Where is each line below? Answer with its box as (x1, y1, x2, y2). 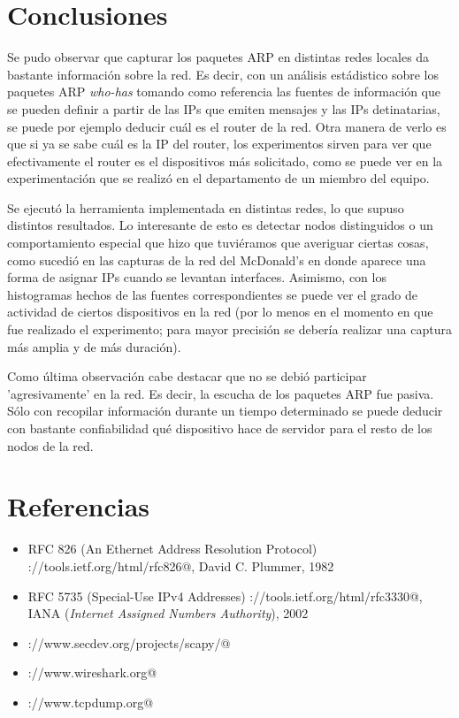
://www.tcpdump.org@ (27, 692, 154, 711)
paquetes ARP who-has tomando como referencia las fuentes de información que (7, 82, 440, 101)
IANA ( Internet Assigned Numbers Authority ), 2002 (27, 604, 309, 623)
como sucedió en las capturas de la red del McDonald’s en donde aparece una (7, 250, 426, 269)
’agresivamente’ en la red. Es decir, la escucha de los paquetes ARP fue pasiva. (7, 384, 434, 402)
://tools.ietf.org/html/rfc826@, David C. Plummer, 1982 (27, 556, 334, 575)
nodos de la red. (7, 436, 94, 454)
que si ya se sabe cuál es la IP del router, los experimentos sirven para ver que (7, 134, 432, 153)
